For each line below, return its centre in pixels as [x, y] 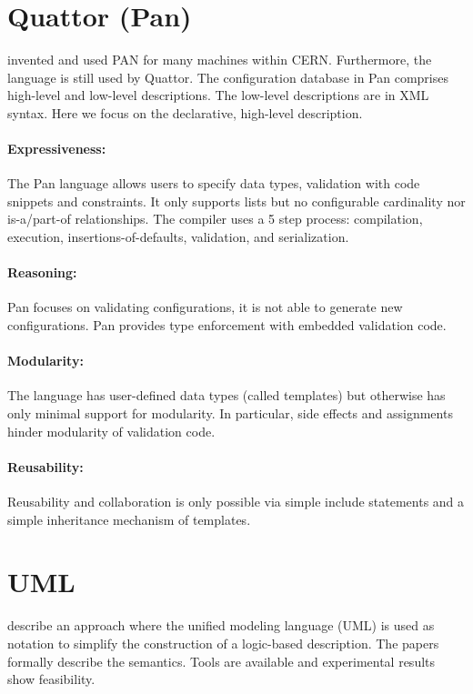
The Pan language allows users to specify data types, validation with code [214, 183]
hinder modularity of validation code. [111, 431]
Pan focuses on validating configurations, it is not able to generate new [205, 307]
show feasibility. [51, 679]
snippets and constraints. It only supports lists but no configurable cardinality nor [236, 201]
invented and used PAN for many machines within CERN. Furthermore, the [220, 60]
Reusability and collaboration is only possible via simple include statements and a [236, 502]
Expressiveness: [57, 149]
